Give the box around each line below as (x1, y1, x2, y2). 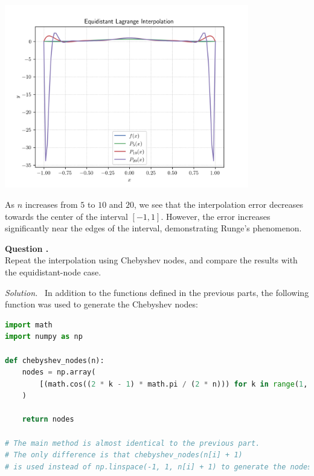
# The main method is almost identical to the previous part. (5, 439, 260, 448)
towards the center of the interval (5, 210, 128, 222)
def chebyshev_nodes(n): (5, 356, 104, 365)
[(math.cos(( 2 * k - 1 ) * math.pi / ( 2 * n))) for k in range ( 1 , (39, 379, 308, 388)
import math (5, 320, 53, 329)
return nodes (22, 415, 74, 424)
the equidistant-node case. (5, 265, 101, 278)
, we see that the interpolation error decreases (134, 198, 304, 210)
